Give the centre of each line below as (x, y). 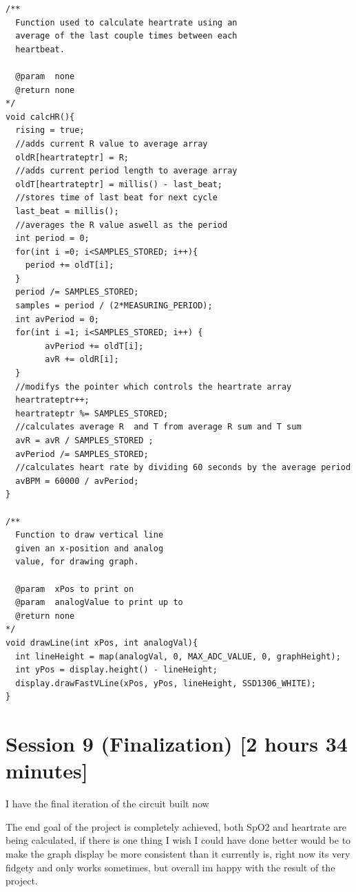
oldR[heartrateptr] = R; (72, 157)
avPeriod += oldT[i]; (94, 346)
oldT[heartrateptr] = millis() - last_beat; (119, 184)
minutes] (47, 771)
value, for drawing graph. (77, 562)
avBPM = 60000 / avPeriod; (77, 481)
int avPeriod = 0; (57, 319)
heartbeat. (40, 49)
